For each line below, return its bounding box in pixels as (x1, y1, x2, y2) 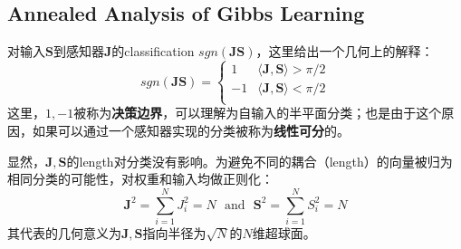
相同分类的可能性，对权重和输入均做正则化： (7, 169, 274, 188)
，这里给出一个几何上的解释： (255, 42, 434, 61)
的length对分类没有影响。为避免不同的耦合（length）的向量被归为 (66, 151, 453, 170)
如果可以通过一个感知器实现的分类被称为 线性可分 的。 (32, 120, 350, 139)
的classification (111, 42, 195, 61)
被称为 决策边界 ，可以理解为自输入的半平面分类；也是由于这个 (73, 103, 442, 122)
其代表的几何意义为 (7, 223, 121, 242)
